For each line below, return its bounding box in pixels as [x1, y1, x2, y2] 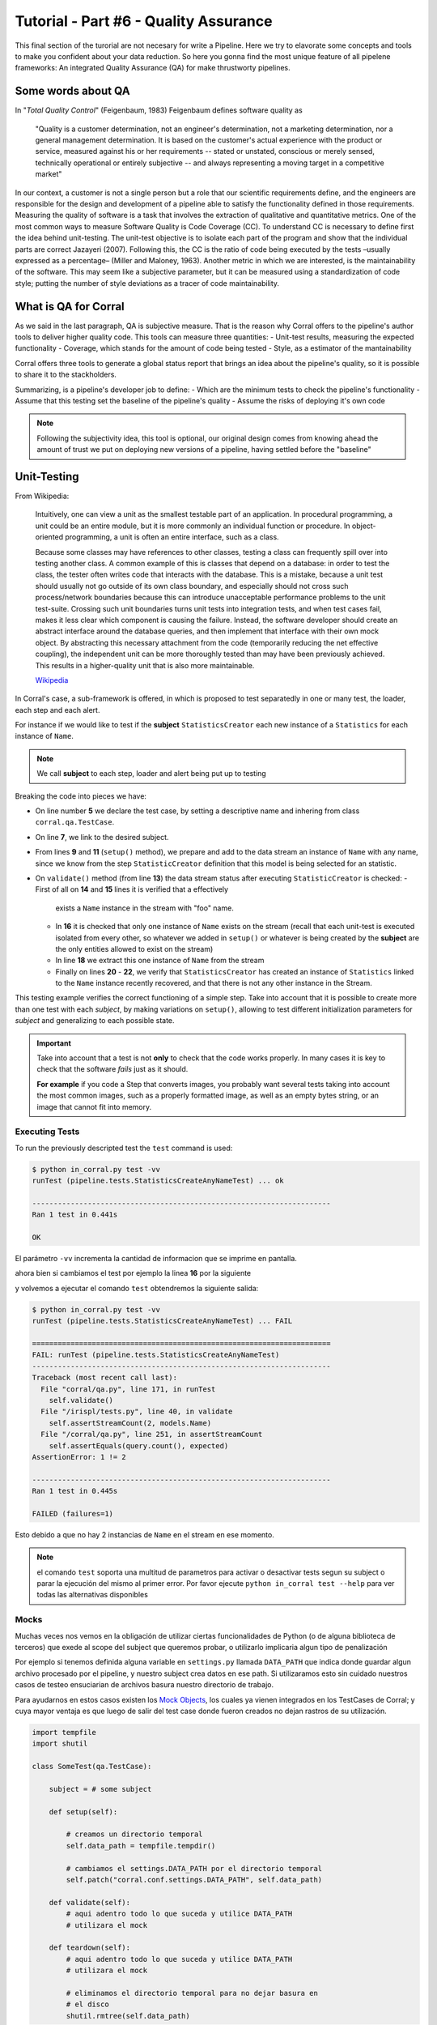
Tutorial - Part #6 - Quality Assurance [15, 12, 273, 30]
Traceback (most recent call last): [32, 1373, 178, 1383]
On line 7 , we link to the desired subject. [35, 832, 169, 842]
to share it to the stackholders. [15, 369, 117, 380]
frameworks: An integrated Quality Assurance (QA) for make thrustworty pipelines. [15, 63, 291, 73]
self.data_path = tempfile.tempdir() [66, 1841, 216, 1850]
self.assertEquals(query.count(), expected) [49, 1441, 229, 1450]
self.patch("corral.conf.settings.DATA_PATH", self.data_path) [66, 1875, 323, 1884]
